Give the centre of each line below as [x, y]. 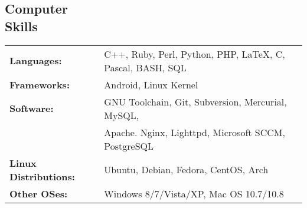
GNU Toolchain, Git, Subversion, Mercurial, [195, 101]
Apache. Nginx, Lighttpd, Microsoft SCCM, [195, 132]
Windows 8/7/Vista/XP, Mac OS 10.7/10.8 [194, 193]
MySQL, [122, 115]
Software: [32, 108]
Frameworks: [40, 84]
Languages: [36, 61]
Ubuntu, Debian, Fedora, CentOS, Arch [186, 170]
